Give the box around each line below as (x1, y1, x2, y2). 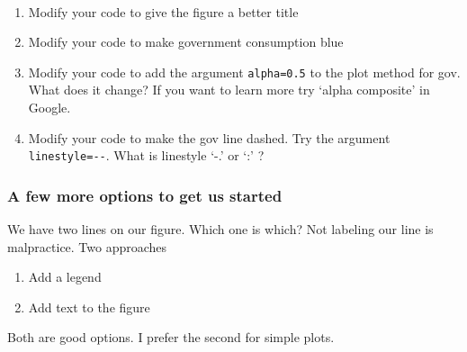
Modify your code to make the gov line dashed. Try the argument (28, 128, 391, 147)
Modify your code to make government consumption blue (28, 32, 344, 51)
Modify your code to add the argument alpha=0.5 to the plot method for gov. (28, 62, 461, 81)
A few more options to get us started (7, 184, 283, 206)
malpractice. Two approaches (7, 237, 167, 256)
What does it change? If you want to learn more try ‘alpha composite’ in (28, 80, 430, 99)
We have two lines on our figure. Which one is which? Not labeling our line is (7, 220, 434, 239)
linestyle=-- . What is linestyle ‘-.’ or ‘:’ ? (28, 146, 265, 165)
